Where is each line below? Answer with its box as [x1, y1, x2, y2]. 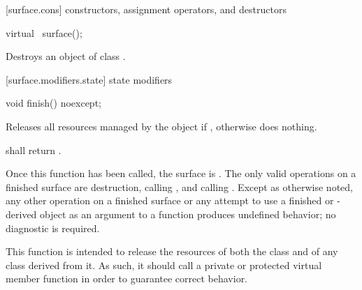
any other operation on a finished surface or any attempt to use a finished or [6, 193, 334, 208]
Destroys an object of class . [6, 49, 126, 63]
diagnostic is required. [6, 220, 100, 235]
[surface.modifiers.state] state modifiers [6, 72, 173, 86]
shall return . [6, 142, 61, 157]
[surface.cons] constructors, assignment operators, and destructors [6, 2, 287, 16]
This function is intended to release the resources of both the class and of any [6, 244, 338, 259]
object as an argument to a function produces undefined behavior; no [40, 206, 336, 221]
